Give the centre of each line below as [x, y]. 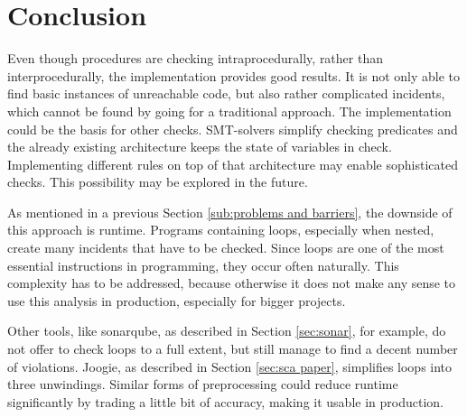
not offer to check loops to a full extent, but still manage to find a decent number [233, 349]
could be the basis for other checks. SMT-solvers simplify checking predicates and [233, 129]
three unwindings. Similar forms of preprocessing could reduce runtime [203, 384]
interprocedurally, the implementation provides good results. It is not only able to [234, 75]
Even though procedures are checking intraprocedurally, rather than [195, 58]
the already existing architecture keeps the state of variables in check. [200, 147]
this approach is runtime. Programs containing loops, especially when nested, [221, 230]
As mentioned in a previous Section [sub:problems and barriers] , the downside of [230, 212]
